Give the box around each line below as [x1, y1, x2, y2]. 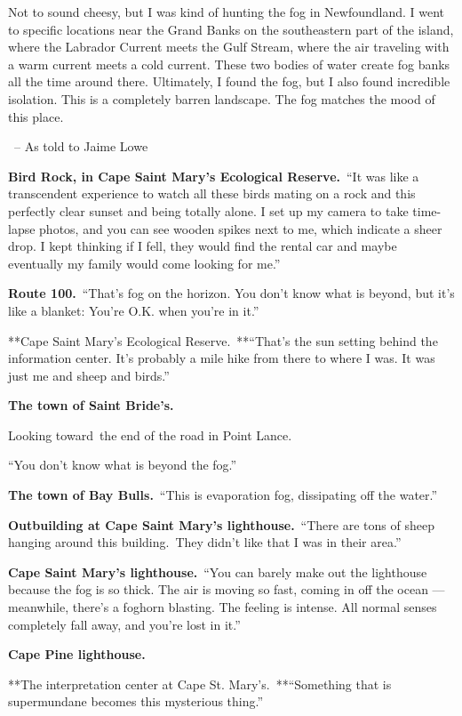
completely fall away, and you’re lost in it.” [8, 615, 241, 633]
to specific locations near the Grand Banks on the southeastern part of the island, [8, 20, 454, 38]
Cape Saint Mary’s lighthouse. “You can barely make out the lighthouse [8, 562, 427, 581]
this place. [8, 107, 64, 125]
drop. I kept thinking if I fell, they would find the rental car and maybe [8, 237, 397, 255]
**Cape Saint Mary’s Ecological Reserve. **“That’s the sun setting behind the [8, 331, 438, 350]
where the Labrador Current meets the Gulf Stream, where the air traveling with [8, 37, 450, 56]
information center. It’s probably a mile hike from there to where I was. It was [8, 349, 435, 367]
